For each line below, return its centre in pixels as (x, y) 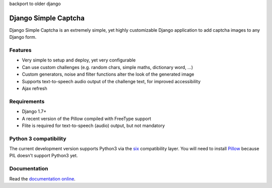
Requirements (27, 101)
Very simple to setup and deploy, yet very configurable (79, 60)
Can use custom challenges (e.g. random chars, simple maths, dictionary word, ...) (108, 67)
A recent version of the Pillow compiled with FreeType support (86, 118)
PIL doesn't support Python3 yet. (44, 156)
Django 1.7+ (34, 111)
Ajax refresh (35, 88)
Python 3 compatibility (38, 139)
